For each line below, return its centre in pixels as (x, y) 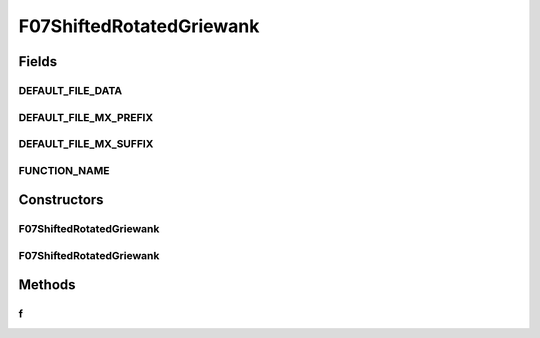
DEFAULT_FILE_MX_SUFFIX (86, 144)
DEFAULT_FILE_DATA (70, 90)
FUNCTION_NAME (64, 170)
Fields (38, 61)
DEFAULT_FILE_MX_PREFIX (86, 117)
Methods (47, 285)
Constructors (61, 200)
